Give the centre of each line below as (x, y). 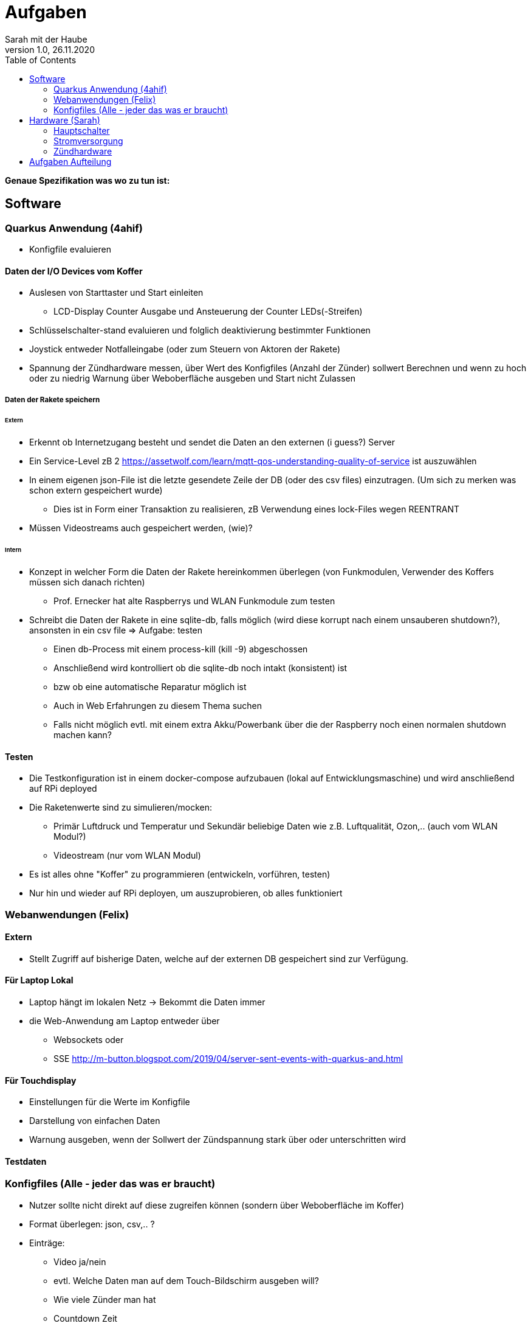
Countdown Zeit (85, 1318)
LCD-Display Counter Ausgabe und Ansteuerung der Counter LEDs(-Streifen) (208, 312)
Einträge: (47, 1243)
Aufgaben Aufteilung (70, 161)
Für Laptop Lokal (39, 980)
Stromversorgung (88, 141)
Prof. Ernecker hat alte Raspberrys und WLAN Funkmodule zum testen (194, 601)
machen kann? (83, 735)
